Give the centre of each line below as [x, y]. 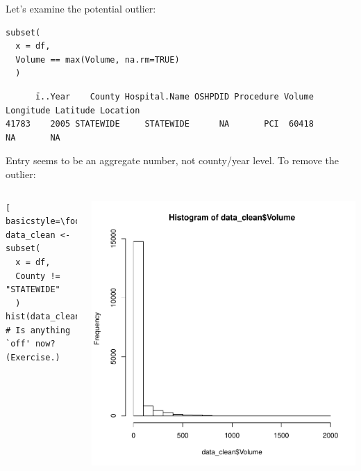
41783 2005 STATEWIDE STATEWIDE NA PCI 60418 [160, 124]
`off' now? [31, 344]
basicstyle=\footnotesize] [68, 222]
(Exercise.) [33, 358]
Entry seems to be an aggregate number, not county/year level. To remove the [172, 160]
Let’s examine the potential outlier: [81, 8]
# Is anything [38, 330]
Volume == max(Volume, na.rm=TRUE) [98, 59]
